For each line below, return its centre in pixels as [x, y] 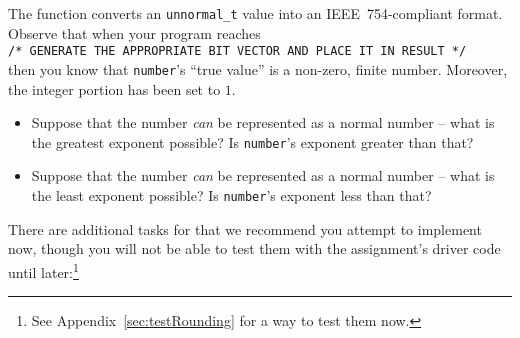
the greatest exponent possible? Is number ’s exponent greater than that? [252, 141]
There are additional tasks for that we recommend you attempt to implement [245, 228]
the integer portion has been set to [114, 88]
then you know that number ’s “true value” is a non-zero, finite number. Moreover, [258, 68]
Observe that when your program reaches [134, 32]
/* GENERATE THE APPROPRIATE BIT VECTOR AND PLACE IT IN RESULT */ [237, 51]
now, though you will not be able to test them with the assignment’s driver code [254, 248]
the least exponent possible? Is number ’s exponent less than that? [231, 195]
